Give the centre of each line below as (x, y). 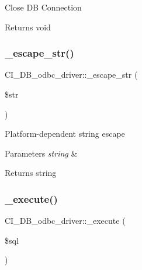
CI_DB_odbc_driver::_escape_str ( (71, 75)
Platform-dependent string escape (65, 134)
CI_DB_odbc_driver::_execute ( (65, 221)
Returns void (28, 27)
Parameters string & (41, 153)
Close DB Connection (43, 7)
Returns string (31, 173)
